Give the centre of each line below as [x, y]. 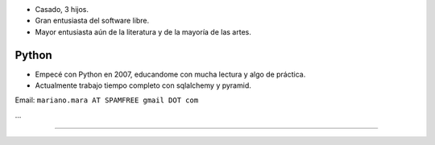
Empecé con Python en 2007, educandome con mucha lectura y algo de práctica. [170, 74]
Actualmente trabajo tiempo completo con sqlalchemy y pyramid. [143, 85]
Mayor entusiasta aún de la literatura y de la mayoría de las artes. [143, 31]
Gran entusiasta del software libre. [92, 21]
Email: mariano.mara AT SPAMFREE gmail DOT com [107, 100]
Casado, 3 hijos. [62, 9]
